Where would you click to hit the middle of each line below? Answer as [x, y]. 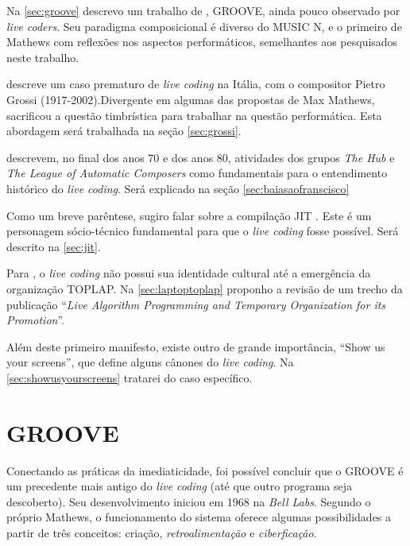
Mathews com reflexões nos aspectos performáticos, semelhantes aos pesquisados [202, 42]
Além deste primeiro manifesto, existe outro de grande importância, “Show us [196, 346]
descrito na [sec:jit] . [54, 246]
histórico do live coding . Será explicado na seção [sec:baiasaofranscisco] [178, 188]
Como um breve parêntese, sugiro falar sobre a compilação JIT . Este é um [189, 215]
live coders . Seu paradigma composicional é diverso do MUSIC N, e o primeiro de [204, 26]
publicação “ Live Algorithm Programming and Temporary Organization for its [196, 304]
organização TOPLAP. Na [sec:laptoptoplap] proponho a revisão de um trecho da [205, 288]
